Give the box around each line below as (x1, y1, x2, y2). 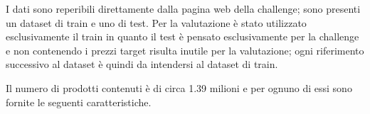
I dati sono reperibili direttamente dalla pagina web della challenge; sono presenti (6, 1, 361, 16)
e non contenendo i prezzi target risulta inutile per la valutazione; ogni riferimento (6, 42, 364, 57)
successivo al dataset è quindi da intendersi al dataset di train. (6, 57, 278, 72)
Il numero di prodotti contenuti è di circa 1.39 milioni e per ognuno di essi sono (6, 80, 352, 95)
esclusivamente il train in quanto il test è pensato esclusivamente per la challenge (6, 29, 359, 44)
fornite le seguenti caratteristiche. (6, 94, 152, 109)
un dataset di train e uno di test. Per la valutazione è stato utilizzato (6, 15, 307, 30)
